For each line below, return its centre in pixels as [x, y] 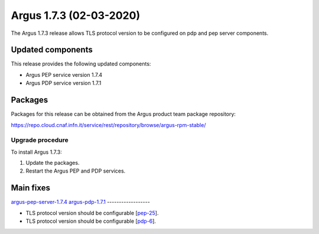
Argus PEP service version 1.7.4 [64, 74]
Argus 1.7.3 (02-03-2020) [76, 15]
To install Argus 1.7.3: [36, 152]
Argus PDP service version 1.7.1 [64, 83]
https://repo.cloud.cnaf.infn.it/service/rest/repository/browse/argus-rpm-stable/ [108, 125]
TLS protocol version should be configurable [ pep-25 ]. [92, 213]
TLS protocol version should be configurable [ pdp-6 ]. [91, 221]
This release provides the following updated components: [81, 64]
